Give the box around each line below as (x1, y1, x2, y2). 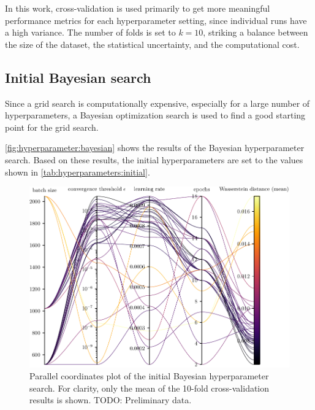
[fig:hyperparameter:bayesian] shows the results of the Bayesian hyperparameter (5, 141, 305, 154)
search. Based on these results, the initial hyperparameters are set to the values (5, 153, 303, 166)
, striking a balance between (203, 26, 308, 39)
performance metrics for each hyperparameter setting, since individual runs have (5, 14, 307, 26)
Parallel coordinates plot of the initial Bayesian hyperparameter (29, 369, 269, 382)
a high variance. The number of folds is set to (5, 26, 176, 39)
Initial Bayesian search (5, 68, 151, 87)
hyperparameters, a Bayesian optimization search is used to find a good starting (5, 109, 306, 122)
